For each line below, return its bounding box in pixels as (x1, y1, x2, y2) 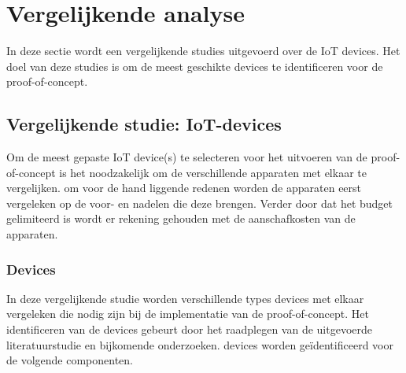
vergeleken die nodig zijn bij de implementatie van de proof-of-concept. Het (6, 305, 369, 322)
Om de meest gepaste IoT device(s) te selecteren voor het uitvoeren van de (6, 149, 367, 165)
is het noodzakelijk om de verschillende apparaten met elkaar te (59, 164, 367, 180)
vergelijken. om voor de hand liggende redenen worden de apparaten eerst (6, 179, 362, 196)
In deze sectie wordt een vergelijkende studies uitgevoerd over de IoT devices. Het (6, 42, 400, 59)
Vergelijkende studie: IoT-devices (6, 112, 282, 136)
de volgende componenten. (6, 352, 133, 368)
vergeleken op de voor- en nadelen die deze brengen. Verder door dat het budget (6, 194, 393, 211)
